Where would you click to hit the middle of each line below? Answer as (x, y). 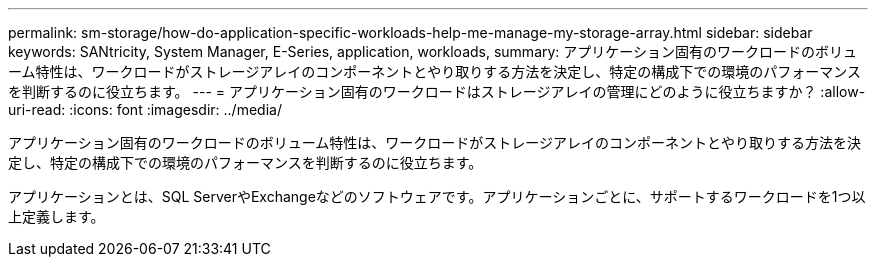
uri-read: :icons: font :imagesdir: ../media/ (145, 109)
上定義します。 (56, 216)
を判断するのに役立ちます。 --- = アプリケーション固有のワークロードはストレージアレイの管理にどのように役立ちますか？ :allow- (437, 91)
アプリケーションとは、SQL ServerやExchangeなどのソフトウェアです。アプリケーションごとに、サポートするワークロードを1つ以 (437, 196)
